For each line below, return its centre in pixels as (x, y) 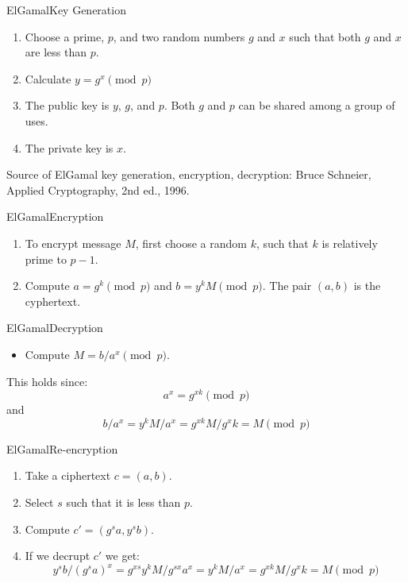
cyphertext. (53, 301)
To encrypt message (73, 243)
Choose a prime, (65, 36)
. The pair (287, 286)
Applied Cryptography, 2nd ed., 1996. (98, 189)
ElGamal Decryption (55, 328)
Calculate (48, 78)
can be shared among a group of (317, 105)
